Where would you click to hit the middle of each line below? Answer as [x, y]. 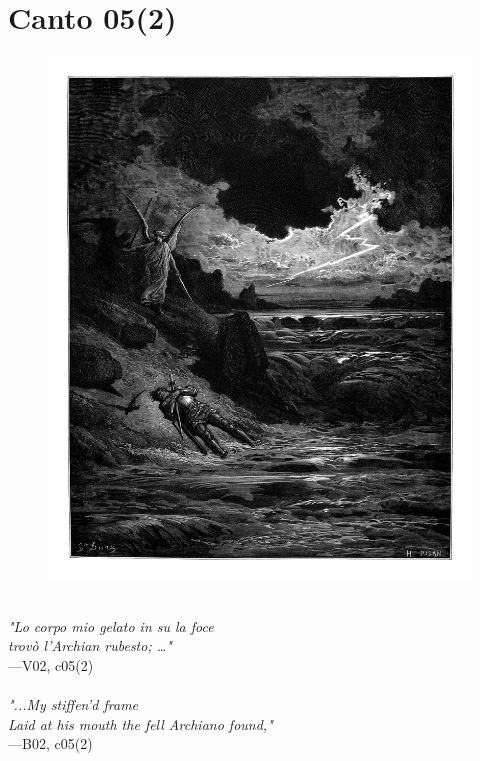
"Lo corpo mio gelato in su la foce [111, 625]
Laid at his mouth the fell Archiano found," [140, 723]
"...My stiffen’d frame [73, 704]
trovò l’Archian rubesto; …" [90, 645]
